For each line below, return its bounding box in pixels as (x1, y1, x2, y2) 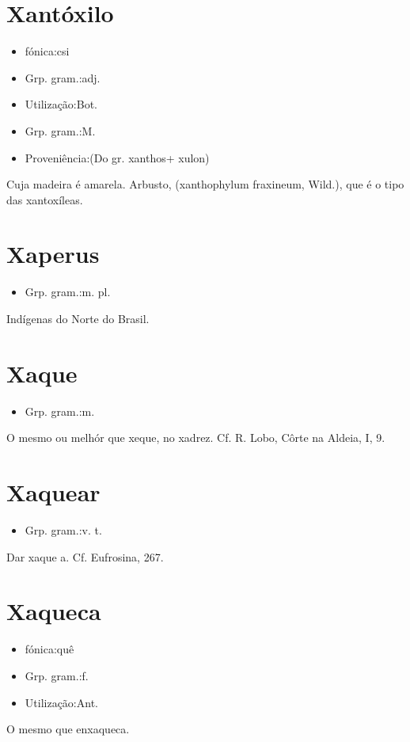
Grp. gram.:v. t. (25, 522, 102, 538)
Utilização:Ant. (25, 694, 98, 710)
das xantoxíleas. (6, 191, 83, 207)
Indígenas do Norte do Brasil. (6, 310, 150, 326)
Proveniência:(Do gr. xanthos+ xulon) (25, 149, 210, 166)
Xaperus (6, 238, 100, 270)
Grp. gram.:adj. (25, 69, 101, 86)
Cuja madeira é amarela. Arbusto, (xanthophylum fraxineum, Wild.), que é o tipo (6, 176, 404, 192)
